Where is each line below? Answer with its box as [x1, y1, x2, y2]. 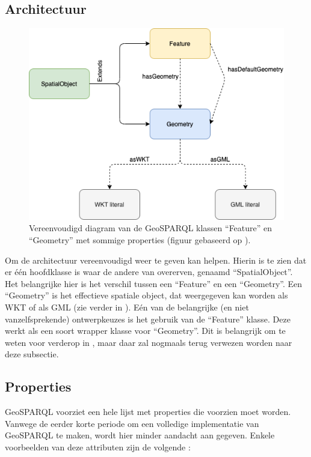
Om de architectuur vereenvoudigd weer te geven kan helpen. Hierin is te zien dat [5, 253, 307, 266]
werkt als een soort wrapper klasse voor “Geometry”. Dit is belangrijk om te [5, 324, 286, 337]
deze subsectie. [5, 348, 59, 360]
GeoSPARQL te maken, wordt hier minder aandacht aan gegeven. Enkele [5, 429, 275, 441]
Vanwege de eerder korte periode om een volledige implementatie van [5, 417, 259, 429]
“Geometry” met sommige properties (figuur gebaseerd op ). [29, 234, 251, 246]
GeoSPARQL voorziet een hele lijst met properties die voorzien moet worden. [5, 405, 291, 418]
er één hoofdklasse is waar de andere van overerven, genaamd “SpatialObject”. [5, 265, 293, 278]
